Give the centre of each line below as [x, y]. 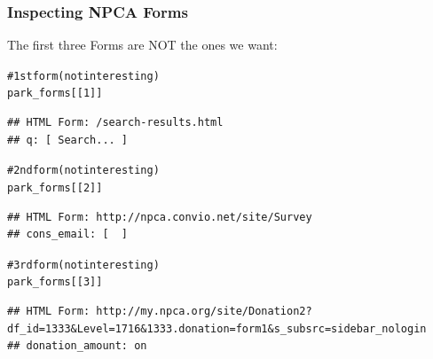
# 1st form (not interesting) [83, 76]
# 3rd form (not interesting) [83, 265]
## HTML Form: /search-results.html [115, 123]
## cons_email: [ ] [68, 234]
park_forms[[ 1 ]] [55, 94]
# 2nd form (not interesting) [83, 171]
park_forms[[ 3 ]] [55, 282]
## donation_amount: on [77, 346]
